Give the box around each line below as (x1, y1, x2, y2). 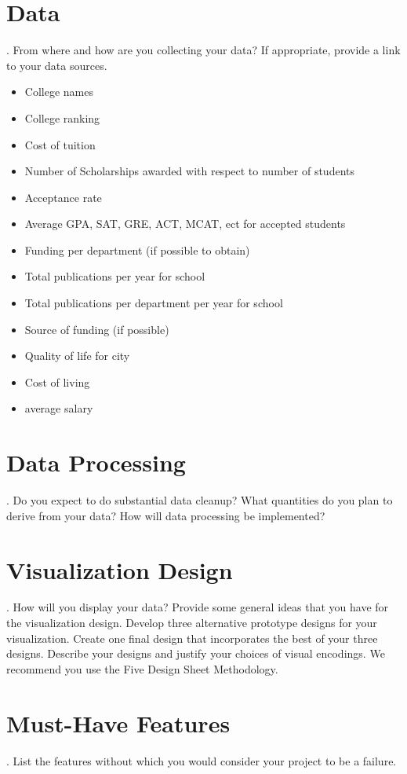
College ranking (24, 109, 100, 126)
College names (24, 83, 93, 100)
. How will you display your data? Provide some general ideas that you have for (6, 599, 389, 615)
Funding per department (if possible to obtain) (24, 241, 250, 258)
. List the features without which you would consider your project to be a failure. (6, 752, 397, 768)
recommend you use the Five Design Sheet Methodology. (6, 660, 278, 677)
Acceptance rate (24, 189, 102, 205)
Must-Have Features (6, 706, 231, 739)
